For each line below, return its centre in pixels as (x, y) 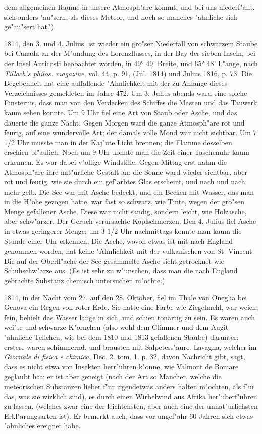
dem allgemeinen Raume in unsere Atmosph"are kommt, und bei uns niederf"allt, (129, 7)
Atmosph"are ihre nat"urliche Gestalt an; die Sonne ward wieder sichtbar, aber (126, 172)
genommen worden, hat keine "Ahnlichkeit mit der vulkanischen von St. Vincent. (129, 251)
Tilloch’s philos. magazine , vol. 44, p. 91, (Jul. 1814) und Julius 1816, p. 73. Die (128, 73)
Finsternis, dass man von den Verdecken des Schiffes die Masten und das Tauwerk (131, 103)
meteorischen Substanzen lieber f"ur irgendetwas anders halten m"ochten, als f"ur (129, 386)
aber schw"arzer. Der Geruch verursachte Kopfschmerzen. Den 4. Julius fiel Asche (130, 221)
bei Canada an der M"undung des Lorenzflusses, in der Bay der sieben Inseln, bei (130, 53)
